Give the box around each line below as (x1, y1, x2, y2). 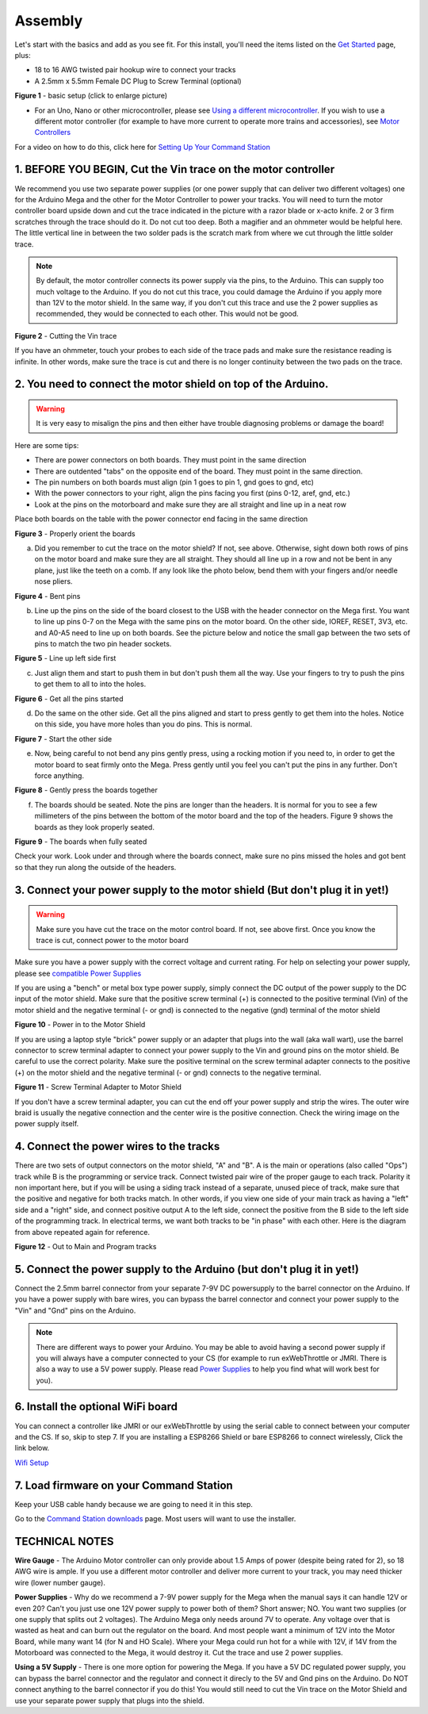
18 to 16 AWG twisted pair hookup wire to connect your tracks (34, 65, 236, 75)
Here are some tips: (14, 440, 79, 450)
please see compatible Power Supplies (14, 968, 142, 978)
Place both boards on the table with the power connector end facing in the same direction (14, 514, 308, 523)
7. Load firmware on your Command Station (14, 1478, 233, 1492)
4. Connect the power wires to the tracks (14, 1140, 220, 1153)
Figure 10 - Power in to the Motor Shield (14, 1020, 146, 1030)
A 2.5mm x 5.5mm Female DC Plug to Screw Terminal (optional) (34, 76, 242, 86)
